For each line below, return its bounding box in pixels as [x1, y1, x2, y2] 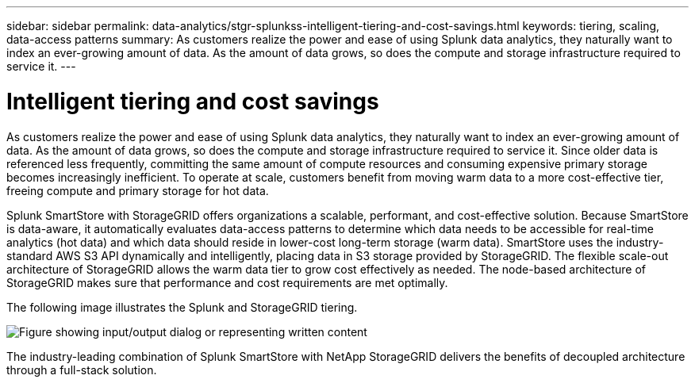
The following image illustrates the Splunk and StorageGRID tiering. [6, 300, 358, 314]
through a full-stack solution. [6, 362, 157, 377]
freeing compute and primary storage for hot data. [6, 183, 269, 197]
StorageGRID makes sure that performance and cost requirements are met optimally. [6, 275, 448, 289]
